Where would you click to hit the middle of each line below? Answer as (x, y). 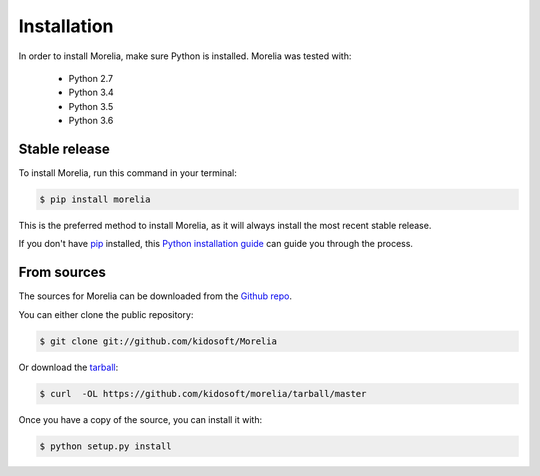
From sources (62, 272)
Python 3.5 (91, 106)
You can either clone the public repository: (106, 314)
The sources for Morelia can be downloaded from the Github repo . (155, 296)
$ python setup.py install (105, 446)
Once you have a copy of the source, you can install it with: (140, 419)
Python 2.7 (91, 78)
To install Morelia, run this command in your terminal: (127, 173)
